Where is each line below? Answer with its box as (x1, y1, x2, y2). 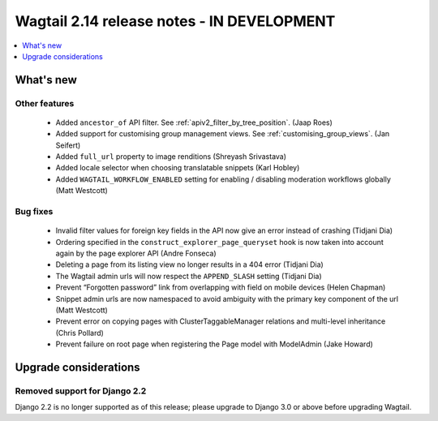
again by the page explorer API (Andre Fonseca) (55, 248, 217, 258)
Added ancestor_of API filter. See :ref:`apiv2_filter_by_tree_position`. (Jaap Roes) (55, 118, 333, 127)
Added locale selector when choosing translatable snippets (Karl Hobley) (55, 163, 300, 173)
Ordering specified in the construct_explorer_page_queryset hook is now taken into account (55, 237, 384, 247)
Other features (15, 97, 75, 109)
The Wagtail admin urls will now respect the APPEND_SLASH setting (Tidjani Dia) (55, 271, 322, 281)
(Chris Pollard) (55, 328, 105, 337)
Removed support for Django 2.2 (15, 385, 147, 397)
